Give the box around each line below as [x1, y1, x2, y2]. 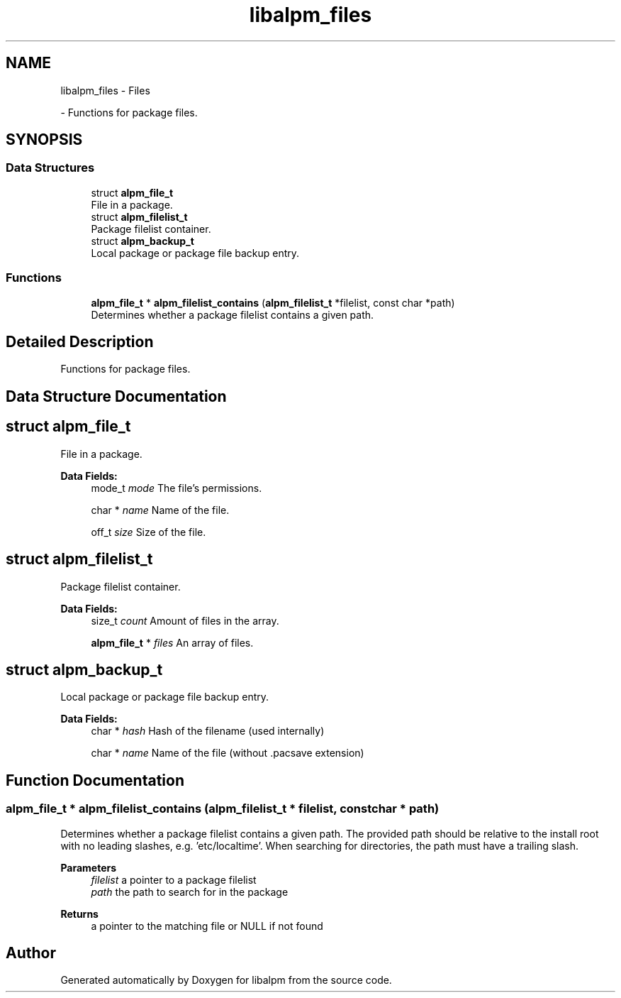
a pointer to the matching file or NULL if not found [91, 919, 323, 932]
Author [6, 944, 56, 962]
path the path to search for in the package [91, 885, 289, 898]
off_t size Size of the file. [91, 525, 206, 538]
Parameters [60, 861, 117, 874]
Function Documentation [6, 771, 184, 789]
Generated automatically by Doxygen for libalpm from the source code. [60, 974, 392, 987]
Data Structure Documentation [6, 387, 227, 405]
